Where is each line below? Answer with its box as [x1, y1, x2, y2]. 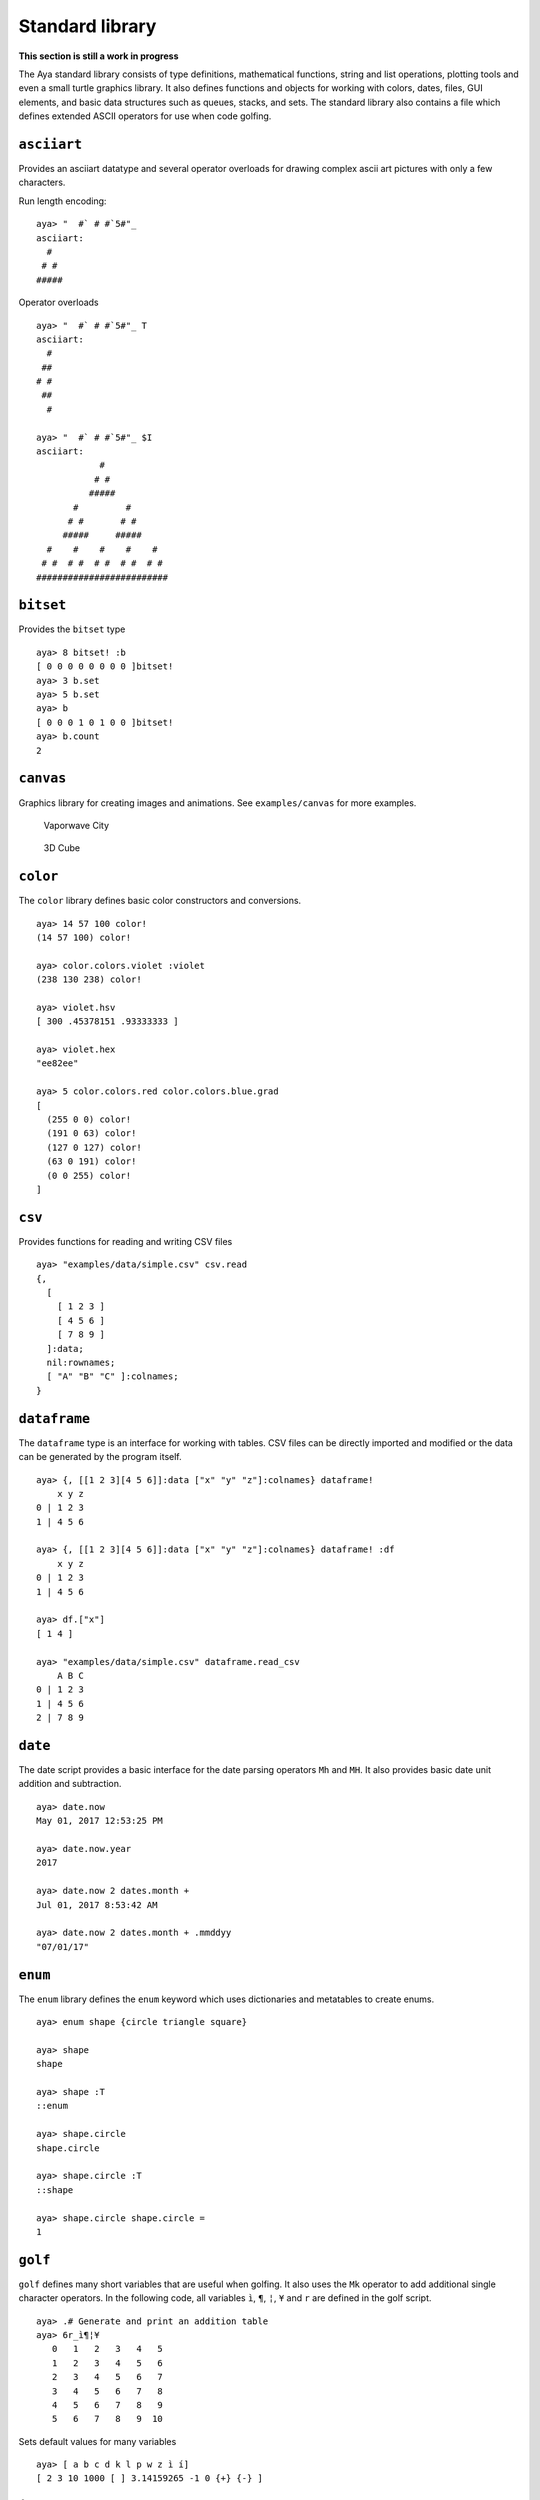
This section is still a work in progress [18, 50, 179, 62]
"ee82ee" [36, 1058, 79, 1069]
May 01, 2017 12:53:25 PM [36, 1815, 164, 1827]
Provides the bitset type [18, 623, 126, 635]
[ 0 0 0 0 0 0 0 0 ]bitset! [36, 661, 174, 672]
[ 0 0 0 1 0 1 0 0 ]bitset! [36, 716, 174, 728]
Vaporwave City [43, 819, 110, 831]
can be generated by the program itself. [18, 1451, 182, 1463]
